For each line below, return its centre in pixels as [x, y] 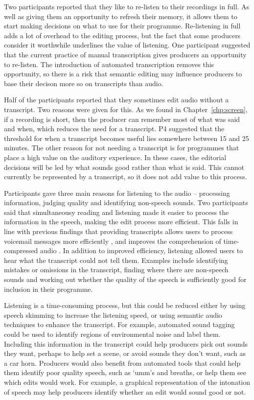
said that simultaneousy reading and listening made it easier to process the [116, 212]
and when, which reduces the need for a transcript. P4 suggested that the [114, 129]
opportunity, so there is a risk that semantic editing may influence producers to [123, 74]
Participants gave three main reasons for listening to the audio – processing [117, 193]
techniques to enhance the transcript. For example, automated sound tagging [119, 324]
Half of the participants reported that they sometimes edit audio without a [116, 100]
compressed [21, 250]
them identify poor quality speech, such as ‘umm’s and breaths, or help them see [125, 372]
